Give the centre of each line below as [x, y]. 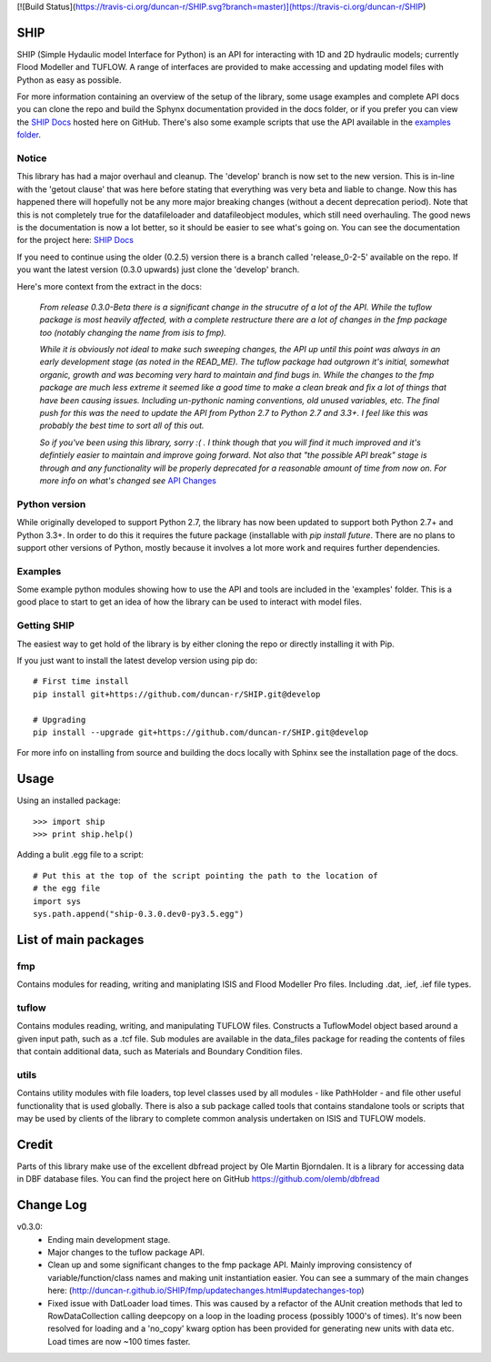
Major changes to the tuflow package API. [126, 1252]
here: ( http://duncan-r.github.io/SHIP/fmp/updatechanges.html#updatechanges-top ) [206, 1291]
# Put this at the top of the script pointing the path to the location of [205, 875]
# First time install [81, 681]
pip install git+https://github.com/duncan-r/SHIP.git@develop [177, 694]
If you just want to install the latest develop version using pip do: [137, 660]
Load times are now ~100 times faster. [119, 1341]
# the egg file [67, 889]
